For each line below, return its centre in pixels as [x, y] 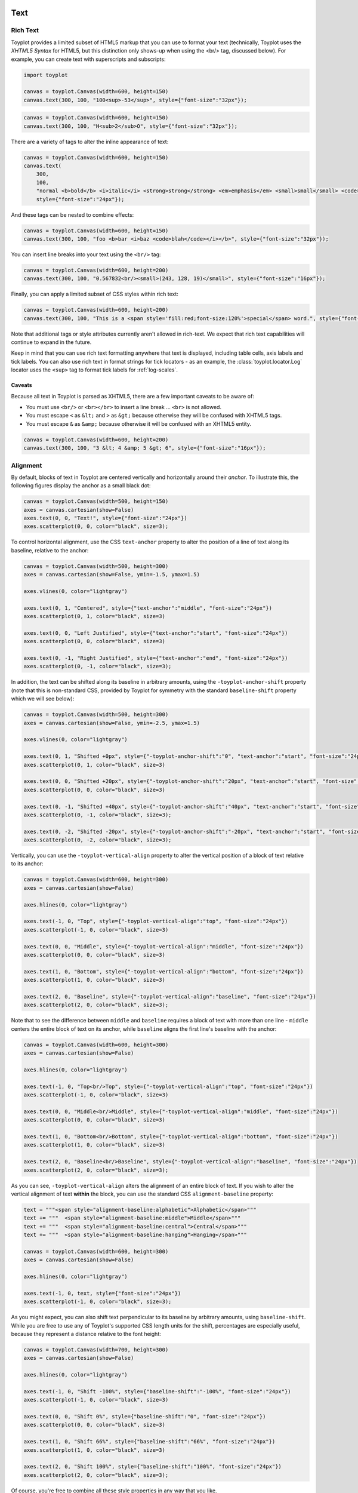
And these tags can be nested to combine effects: [72, 214]
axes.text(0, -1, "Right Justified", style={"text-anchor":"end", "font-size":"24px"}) [156, 658]
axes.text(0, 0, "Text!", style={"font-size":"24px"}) [105, 518]
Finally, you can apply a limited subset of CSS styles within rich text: [95, 294]
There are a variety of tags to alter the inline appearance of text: [90, 142]
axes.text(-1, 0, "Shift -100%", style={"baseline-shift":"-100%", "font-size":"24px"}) [158, 1391]
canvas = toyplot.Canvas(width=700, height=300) [96, 1349]
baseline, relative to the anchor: [50, 550]
